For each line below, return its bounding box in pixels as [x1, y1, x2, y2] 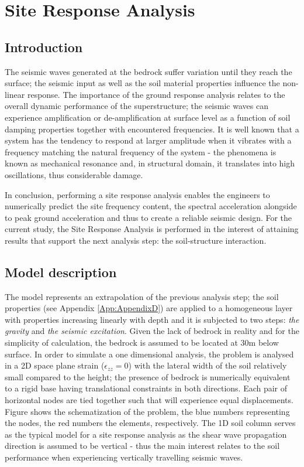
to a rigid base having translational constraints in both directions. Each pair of [5, 382, 288, 394]
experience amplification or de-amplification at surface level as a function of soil [5, 111, 291, 123]
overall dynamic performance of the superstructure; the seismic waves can [5, 100, 268, 112]
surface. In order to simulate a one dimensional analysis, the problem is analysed [5, 347, 294, 360]
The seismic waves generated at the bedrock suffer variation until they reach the [5, 65, 292, 77]
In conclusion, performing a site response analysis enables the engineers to [5, 188, 270, 200]
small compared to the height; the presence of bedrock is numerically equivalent [5, 370, 291, 383]
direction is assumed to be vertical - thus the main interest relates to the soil [5, 439, 280, 452]
